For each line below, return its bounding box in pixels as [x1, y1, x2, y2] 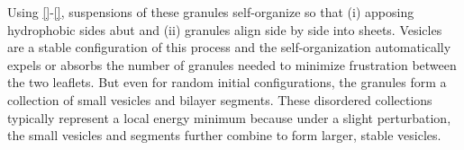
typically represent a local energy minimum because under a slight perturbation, [7, 108, 451, 127]
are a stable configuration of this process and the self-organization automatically [7, 38, 451, 57]
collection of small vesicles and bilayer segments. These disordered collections [7, 90, 432, 109]
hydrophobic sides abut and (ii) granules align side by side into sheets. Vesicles [7, 20, 442, 39]
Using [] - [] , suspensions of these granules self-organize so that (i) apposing [7, 3, 414, 21]
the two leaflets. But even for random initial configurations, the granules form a [7, 73, 447, 92]
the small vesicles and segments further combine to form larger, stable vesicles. [7, 126, 441, 145]
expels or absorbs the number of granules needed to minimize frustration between [7, 55, 457, 74]
